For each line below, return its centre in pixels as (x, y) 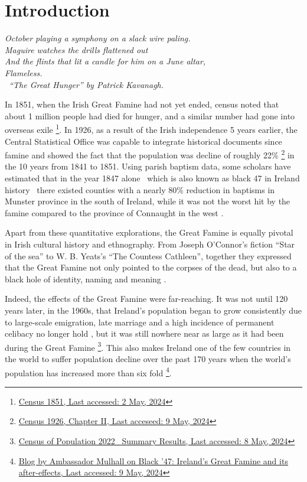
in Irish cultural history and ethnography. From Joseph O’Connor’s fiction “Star (150, 244)
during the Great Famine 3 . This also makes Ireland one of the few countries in (148, 346)
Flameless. (24, 72)
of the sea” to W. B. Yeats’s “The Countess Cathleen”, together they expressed (148, 255)
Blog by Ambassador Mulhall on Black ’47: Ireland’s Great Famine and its (153, 460)
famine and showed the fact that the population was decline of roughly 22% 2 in (150, 154)
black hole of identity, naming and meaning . (86, 279)
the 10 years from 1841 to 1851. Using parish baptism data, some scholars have (148, 166)
